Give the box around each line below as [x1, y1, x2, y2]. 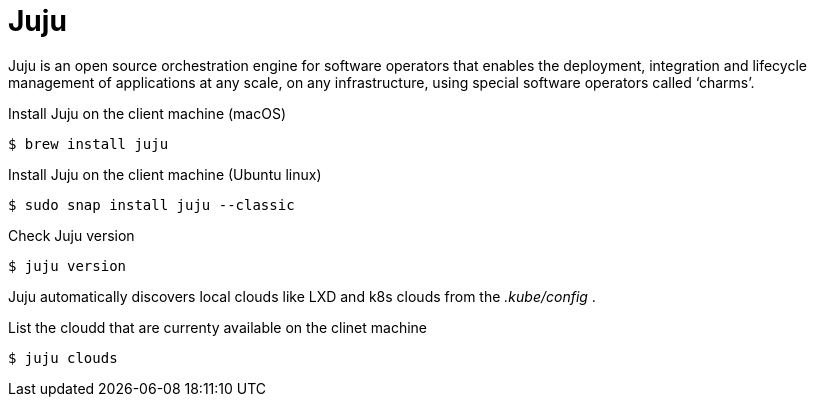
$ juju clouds [8, 349, 118, 366]
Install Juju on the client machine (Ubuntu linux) [8, 165, 322, 183]
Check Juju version [8, 226, 135, 244]
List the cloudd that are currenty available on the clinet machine [8, 318, 427, 336]
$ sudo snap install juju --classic [8, 196, 295, 213]
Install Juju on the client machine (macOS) [8, 104, 287, 122]
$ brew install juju [8, 135, 169, 152]
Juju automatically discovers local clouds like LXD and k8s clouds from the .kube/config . [8, 287, 596, 305]
